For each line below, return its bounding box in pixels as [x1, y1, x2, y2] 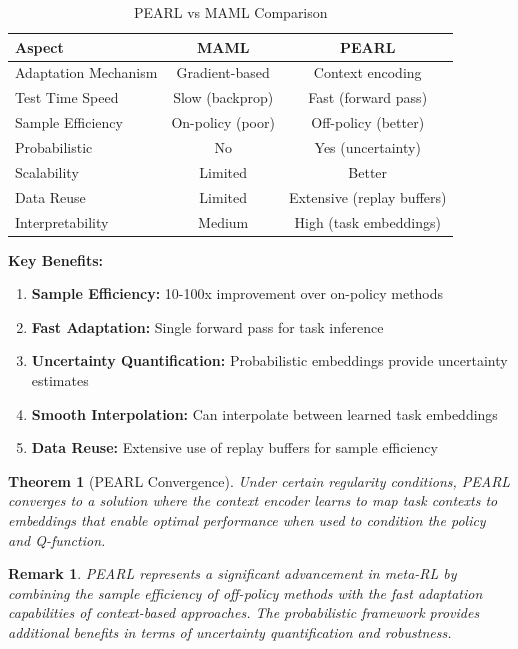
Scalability [15, 161, 79, 182]
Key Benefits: [8, 249, 104, 270]
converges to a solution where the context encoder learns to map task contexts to [8, 490, 498, 511]
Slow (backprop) [173, 87, 274, 108]
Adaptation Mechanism [15, 62, 158, 83]
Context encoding [313, 62, 422, 83]
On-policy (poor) [171, 112, 275, 133]
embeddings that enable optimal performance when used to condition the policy [8, 509, 486, 530]
